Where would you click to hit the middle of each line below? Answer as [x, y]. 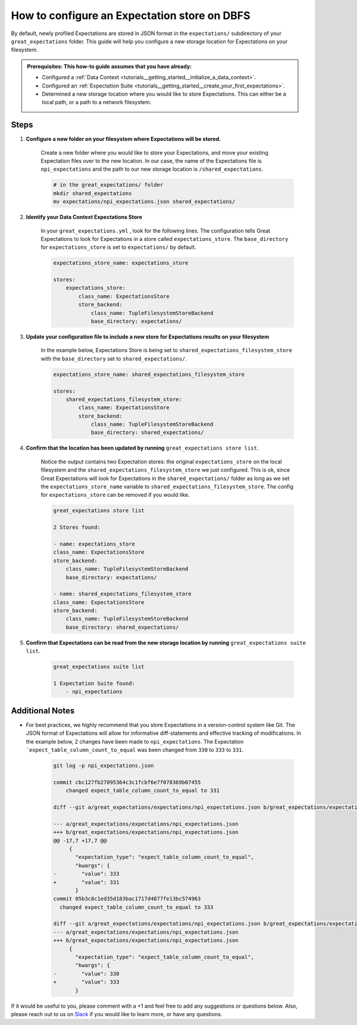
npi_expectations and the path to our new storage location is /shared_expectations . [152, 169]
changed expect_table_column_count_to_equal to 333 [137, 907]
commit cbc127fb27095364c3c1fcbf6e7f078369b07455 [127, 782]
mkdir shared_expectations [93, 193]
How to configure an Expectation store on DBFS [131, 15]
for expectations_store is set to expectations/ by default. [118, 247]
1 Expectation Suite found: [94, 684]
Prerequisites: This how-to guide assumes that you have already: [109, 66]
